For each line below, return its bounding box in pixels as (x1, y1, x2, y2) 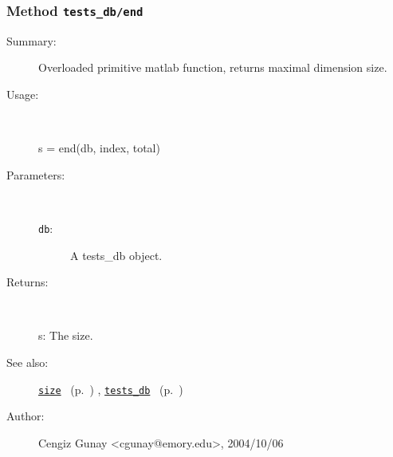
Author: (6, 408, 45, 424)
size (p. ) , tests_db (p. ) (38, 380, 183, 397)
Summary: (6, 32, 57, 49)
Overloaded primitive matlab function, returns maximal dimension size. (38, 59, 387, 76)
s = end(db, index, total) (38, 140, 160, 156)
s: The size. (38, 327, 93, 344)
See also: (6, 353, 49, 370)
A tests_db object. (70, 246, 163, 263)
